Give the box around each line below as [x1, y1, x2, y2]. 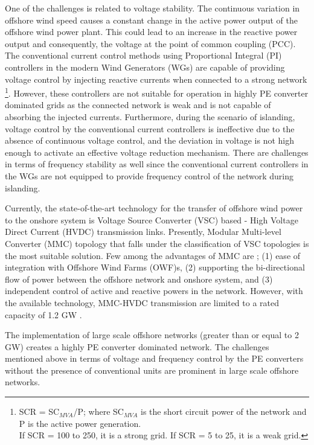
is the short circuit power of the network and [140, 405, 307, 418]
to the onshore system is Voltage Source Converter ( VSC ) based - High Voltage [5, 213, 298, 226]
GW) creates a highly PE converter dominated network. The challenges [5, 340, 269, 353]
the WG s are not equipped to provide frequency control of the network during [5, 169, 294, 182]
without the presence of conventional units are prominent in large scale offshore [5, 363, 299, 376]
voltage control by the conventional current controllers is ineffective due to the [5, 122, 295, 135]
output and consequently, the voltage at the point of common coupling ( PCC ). [5, 37, 296, 50]
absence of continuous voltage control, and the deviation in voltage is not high [5, 134, 295, 147]
